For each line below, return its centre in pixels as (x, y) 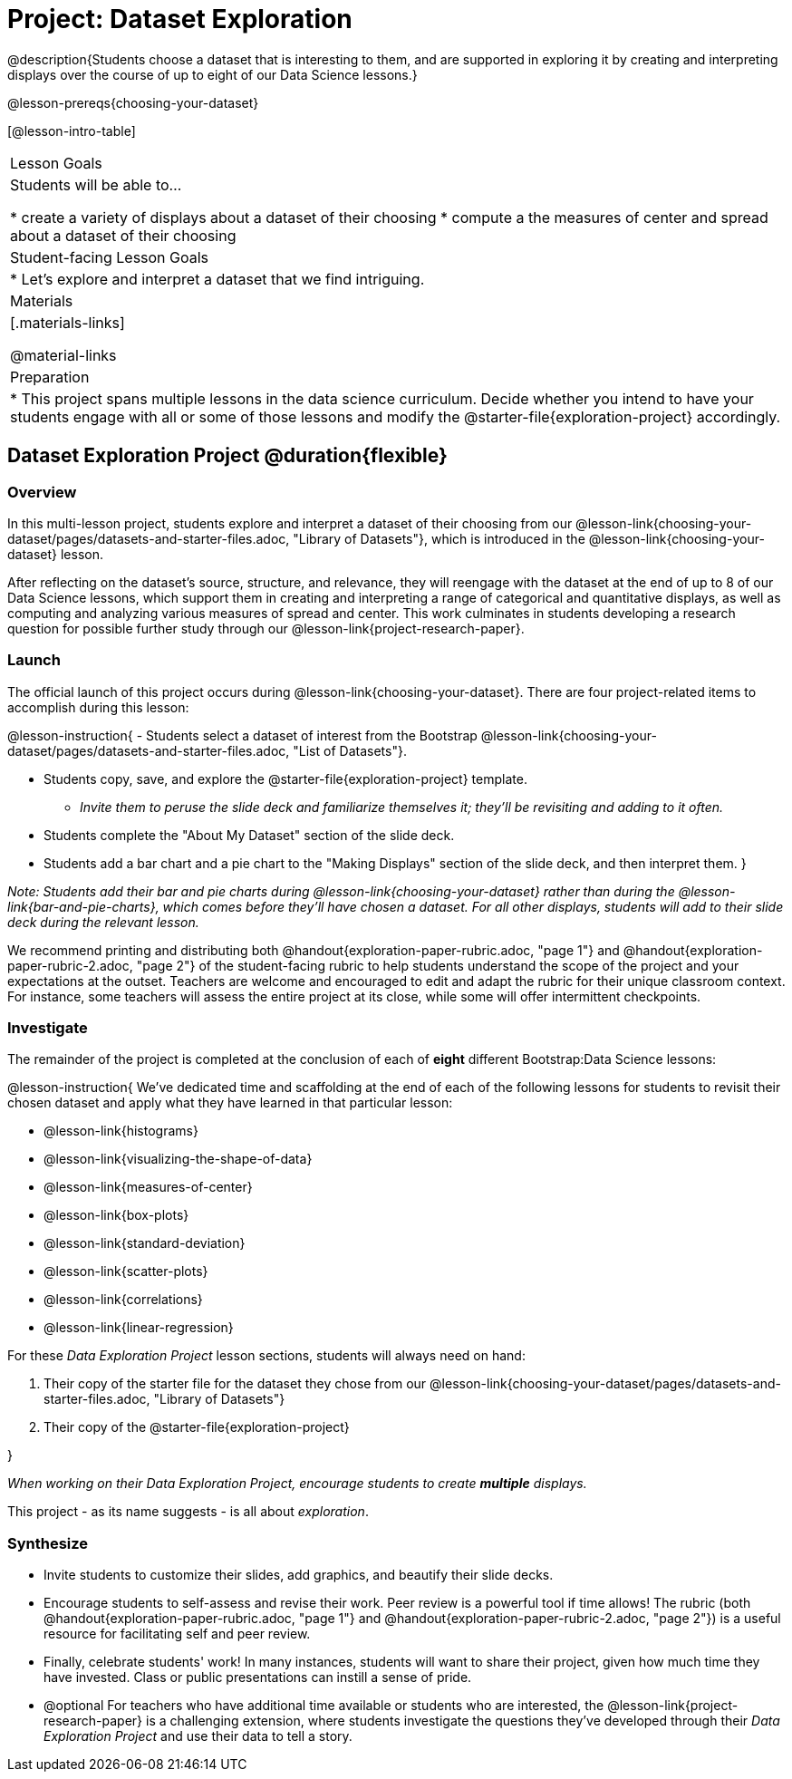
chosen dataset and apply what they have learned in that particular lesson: (230, 1103)
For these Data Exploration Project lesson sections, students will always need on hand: (266, 1356)
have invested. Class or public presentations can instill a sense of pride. (258, 1677)
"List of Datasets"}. (350, 750)
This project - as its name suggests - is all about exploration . (188, 1512)
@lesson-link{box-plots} (116, 1215)
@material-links (63, 355)
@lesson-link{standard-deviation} (145, 1243)
